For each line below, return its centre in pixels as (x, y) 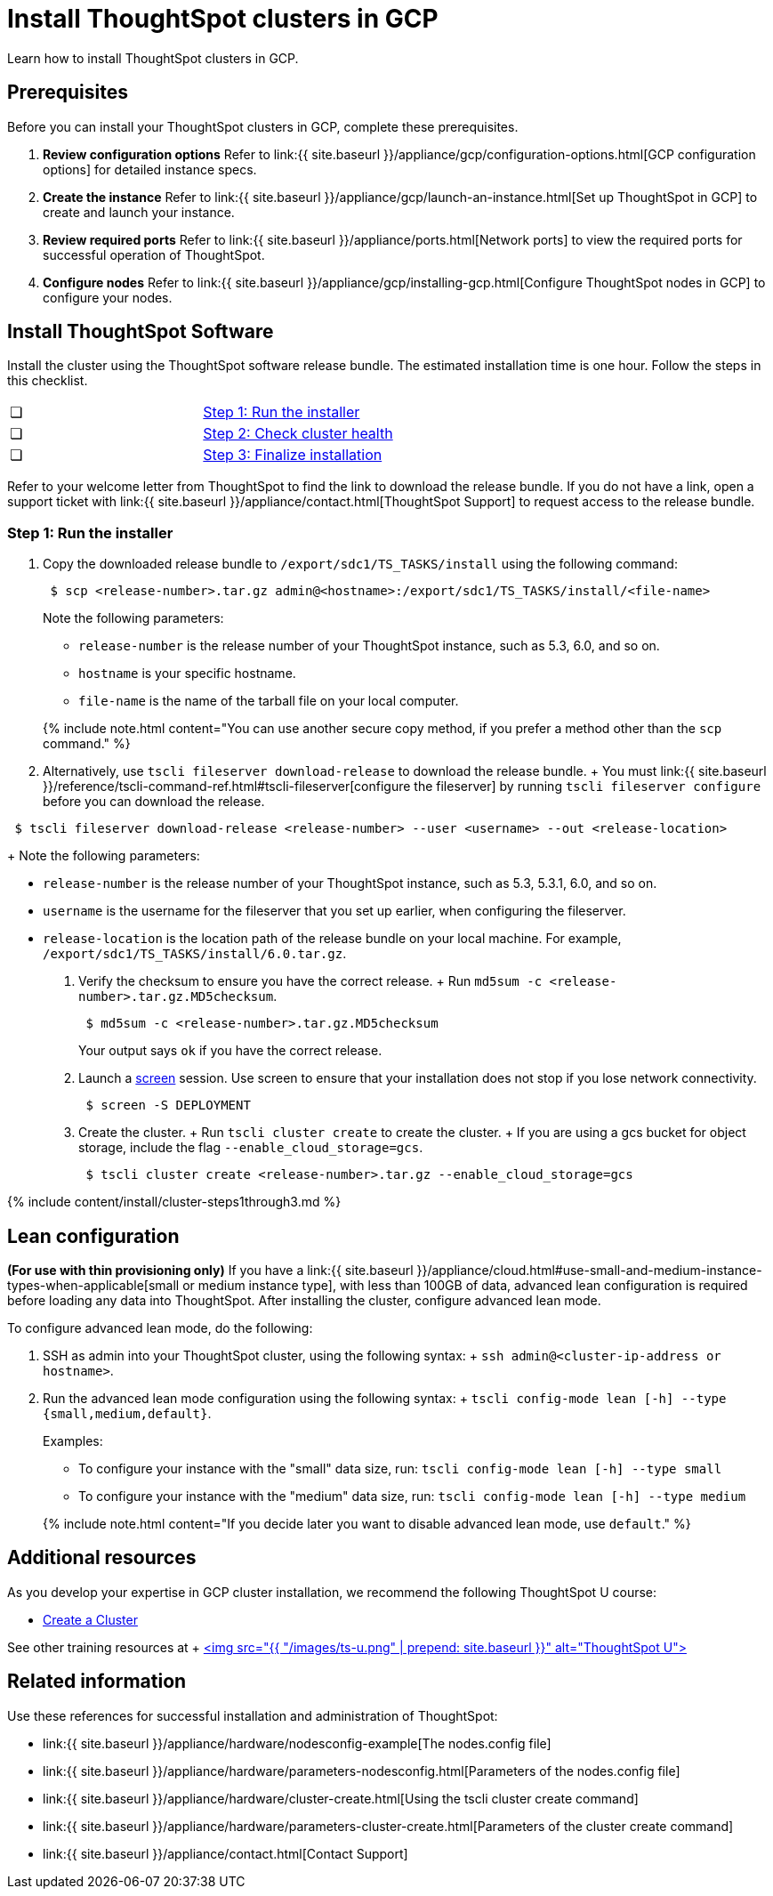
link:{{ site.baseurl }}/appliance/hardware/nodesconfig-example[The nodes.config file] (297, 1743)
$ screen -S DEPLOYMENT (168, 1105)
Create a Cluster (90, 1619)
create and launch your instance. (139, 212)
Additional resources (102, 1558)
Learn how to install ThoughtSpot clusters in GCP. (153, 58)
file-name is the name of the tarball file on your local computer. (269, 701)
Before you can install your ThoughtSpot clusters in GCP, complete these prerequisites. (263, 126)
